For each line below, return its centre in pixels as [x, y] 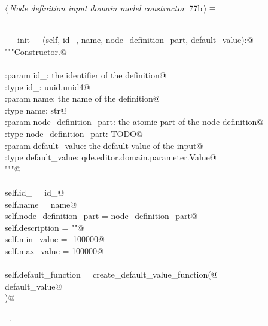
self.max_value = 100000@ [54, 250]
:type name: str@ [36, 110]
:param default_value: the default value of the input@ [104, 145]
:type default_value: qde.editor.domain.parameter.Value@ [111, 157]
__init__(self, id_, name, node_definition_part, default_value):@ [129, 40]
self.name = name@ [41, 204]
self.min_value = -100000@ [55, 239]
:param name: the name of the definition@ [82, 98]
